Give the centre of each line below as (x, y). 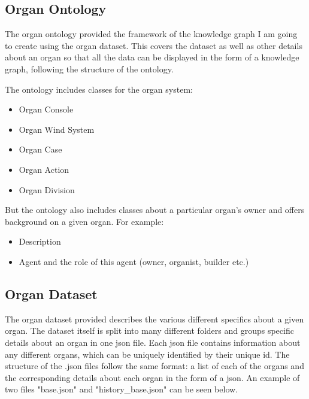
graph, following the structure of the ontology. (89, 68)
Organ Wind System (57, 129)
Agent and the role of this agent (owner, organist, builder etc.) (134, 261)
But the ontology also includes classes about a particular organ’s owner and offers (155, 210)
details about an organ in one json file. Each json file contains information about (153, 342)
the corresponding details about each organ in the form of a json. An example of (152, 377)
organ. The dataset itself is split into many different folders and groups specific (149, 331)
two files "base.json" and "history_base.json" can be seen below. (122, 389)
